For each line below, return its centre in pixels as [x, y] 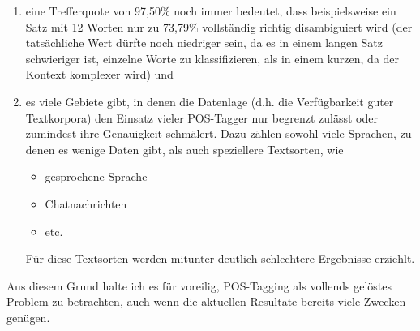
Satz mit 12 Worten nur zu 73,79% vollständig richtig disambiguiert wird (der [219, 26]
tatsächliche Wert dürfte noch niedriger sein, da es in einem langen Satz [204, 43]
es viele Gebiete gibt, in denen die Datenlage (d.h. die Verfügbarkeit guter [210, 101]
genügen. [28, 317]
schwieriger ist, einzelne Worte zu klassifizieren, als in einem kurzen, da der [212, 58]
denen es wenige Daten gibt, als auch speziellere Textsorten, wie [184, 149]
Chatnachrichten [86, 203]
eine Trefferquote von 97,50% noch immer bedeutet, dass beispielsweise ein [211, 11]
